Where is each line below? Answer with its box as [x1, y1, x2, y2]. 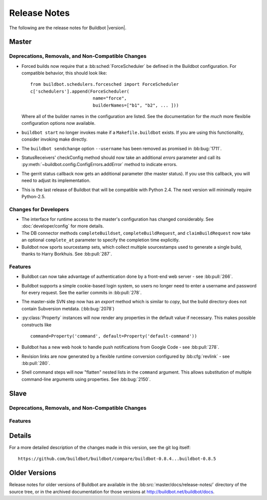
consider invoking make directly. [21, 136, 88, 142]
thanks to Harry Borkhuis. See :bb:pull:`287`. [21, 251, 112, 257]
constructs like [21, 322, 52, 328]
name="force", [92, 96, 127, 101]
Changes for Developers [9, 206, 69, 213]
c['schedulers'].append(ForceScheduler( [30, 88, 130, 94]
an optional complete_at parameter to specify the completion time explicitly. [21, 237, 180, 243]
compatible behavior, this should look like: [21, 70, 107, 76]
